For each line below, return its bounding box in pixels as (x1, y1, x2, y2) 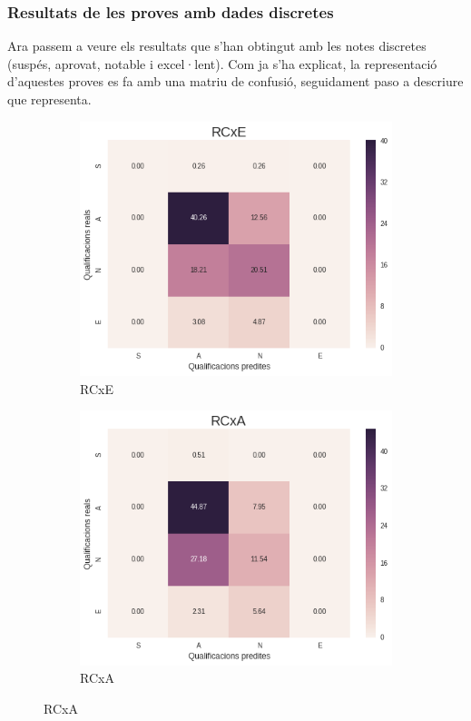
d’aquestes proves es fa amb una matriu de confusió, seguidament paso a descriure (7, 72, 464, 91)
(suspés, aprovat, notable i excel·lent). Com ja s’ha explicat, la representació (7, 54, 437, 73)
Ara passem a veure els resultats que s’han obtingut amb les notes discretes (7, 36, 427, 55)
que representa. (7, 90, 92, 108)
